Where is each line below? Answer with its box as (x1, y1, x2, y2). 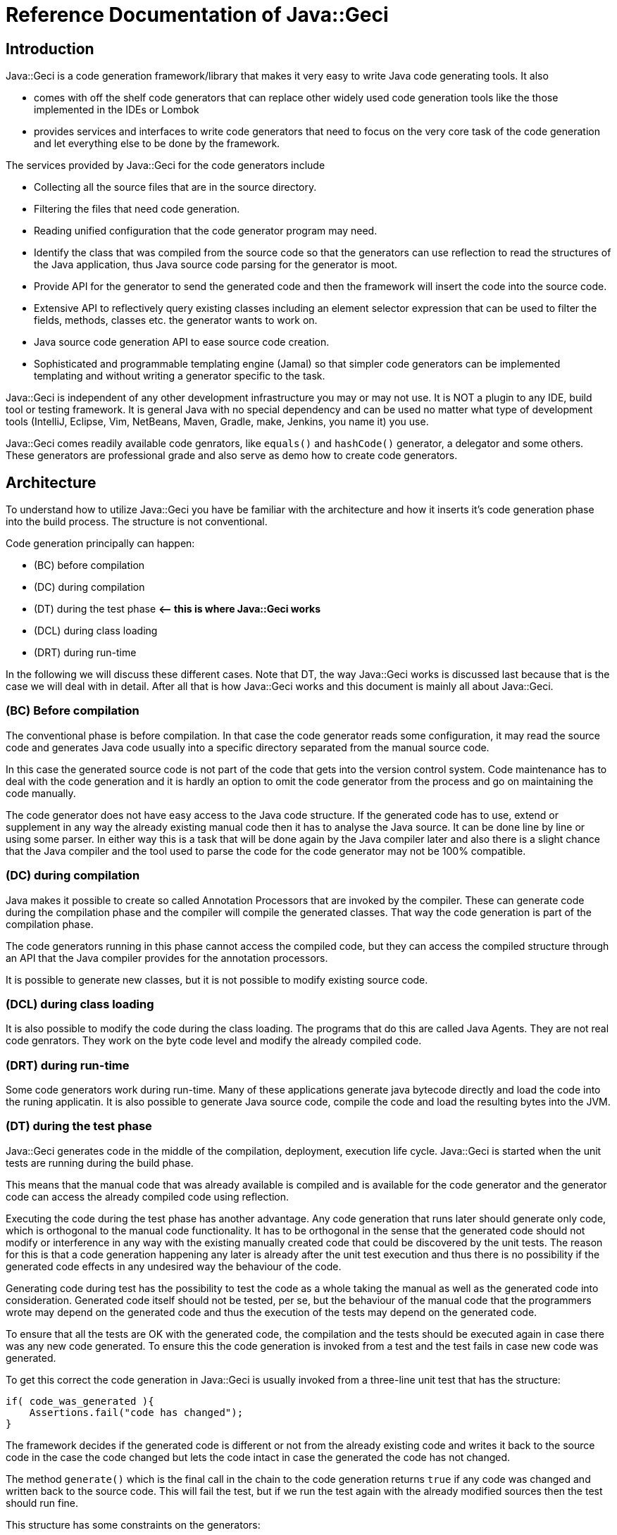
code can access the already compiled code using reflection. (6, 1190, 289, 1203)
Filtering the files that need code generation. (34, 203, 240, 215)
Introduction (6, 39, 94, 58)
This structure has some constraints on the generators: (6, 1518, 261, 1531)
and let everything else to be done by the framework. (34, 137, 280, 150)
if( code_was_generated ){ (6, 1395, 154, 1407)
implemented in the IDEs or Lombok (34, 104, 199, 116)
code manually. (6, 787, 76, 799)
